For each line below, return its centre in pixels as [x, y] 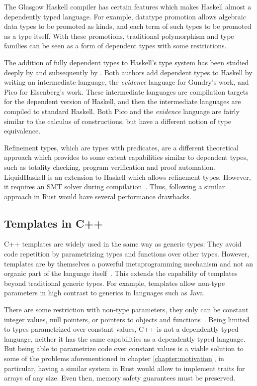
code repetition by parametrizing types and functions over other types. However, [127, 254]
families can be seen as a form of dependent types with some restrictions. [115, 46]
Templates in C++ [54, 223]
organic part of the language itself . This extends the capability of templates [121, 273]
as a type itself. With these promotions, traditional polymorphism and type [119, 36]
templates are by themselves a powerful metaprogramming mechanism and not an [128, 263]
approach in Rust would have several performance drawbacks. [98, 196]
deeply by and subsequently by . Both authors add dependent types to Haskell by [128, 72]
